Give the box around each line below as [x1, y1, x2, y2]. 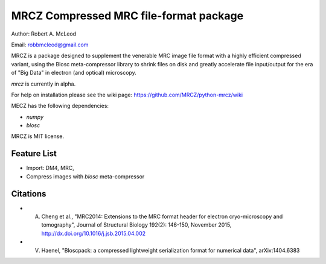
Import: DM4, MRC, [26, 165, 75, 172]
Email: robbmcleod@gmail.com [11, 41, 89, 48]
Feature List [11, 148, 57, 159]
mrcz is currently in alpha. [11, 80, 76, 87]
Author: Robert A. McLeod [11, 30, 77, 37]
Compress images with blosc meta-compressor [26, 172, 145, 180]
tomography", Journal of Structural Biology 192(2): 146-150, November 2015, [41, 221, 232, 228]
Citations [11, 189, 46, 199]
